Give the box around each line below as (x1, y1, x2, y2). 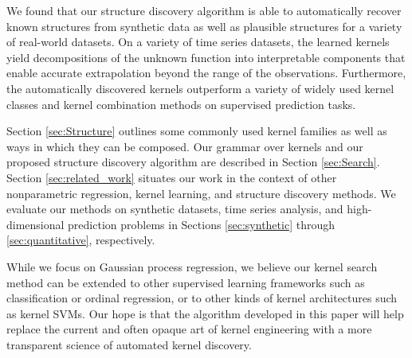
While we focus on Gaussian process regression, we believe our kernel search (6, 258, 378, 274)
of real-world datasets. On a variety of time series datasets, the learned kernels (6, 33, 390, 50)
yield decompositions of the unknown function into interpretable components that (6, 49, 406, 65)
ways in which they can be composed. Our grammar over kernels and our (6, 138, 363, 154)
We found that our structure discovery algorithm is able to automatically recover (6, 2, 402, 18)
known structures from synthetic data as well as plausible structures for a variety (6, 18, 402, 34)
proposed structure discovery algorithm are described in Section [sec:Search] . (6, 154, 380, 170)
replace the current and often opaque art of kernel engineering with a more (6, 321, 372, 337)
